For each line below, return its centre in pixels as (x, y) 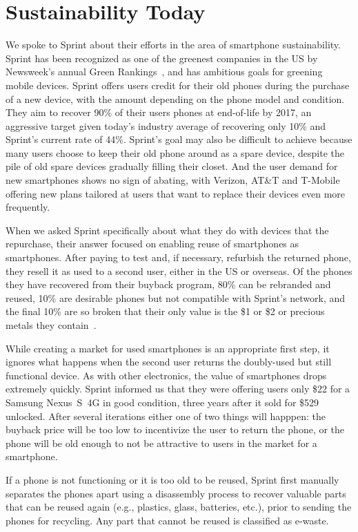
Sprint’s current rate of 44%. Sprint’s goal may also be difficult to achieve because (179, 139)
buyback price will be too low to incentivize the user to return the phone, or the (175, 429)
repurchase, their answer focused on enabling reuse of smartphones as (152, 244)
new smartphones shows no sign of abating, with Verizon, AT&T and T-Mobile (173, 180)
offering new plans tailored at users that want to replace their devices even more (176, 193)
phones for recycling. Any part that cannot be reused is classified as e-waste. (167, 520)
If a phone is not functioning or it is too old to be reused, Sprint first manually (172, 479)
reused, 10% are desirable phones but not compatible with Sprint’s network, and (176, 297)
